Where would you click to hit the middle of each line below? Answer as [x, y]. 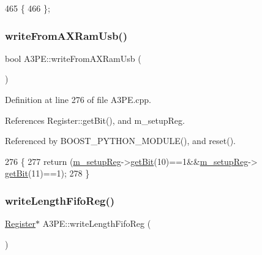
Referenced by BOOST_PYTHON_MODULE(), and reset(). [121, 141]
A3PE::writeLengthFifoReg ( [97, 223]
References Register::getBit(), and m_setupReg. [95, 120]
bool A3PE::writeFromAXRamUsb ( [73, 58]
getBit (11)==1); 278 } [47, 173]
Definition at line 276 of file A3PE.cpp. [78, 99]
